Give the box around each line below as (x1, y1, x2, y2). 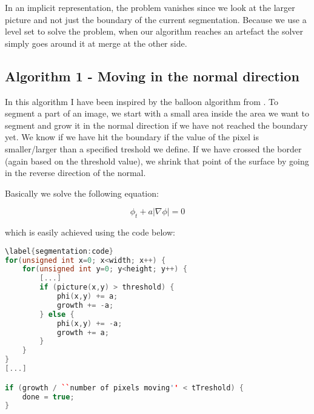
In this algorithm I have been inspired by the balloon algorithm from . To (5, 95, 279, 107)
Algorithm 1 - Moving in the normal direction (5, 66, 299, 85)
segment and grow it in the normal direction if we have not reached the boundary (5, 118, 308, 131)
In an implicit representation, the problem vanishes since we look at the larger (5, 1, 295, 13)
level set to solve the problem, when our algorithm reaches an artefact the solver (5, 25, 304, 38)
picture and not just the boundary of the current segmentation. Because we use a (5, 13, 307, 25)
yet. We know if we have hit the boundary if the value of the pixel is (5, 131, 259, 143)
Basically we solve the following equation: (5, 186, 159, 199)
